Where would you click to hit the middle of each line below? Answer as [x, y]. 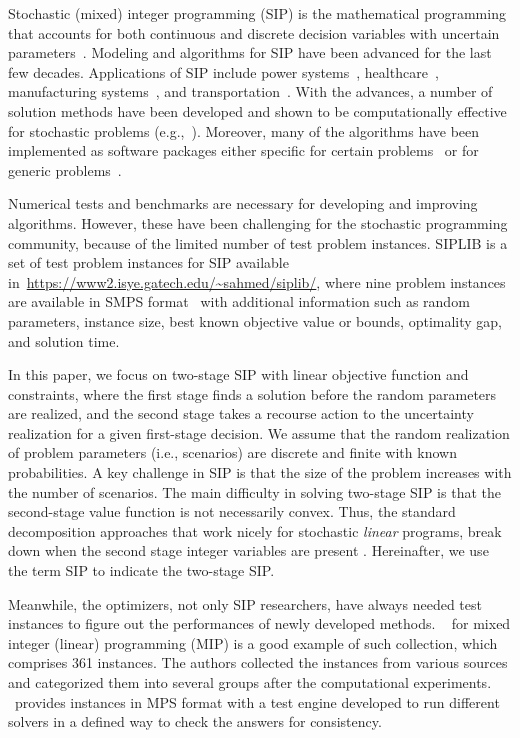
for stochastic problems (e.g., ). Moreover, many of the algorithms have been [244, 130]
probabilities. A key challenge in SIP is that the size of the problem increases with [260, 472]
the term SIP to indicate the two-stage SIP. [141, 570]
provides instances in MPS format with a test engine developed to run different [257, 701]
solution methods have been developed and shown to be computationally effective [257, 110]
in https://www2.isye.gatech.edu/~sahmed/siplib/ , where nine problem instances [257, 281]
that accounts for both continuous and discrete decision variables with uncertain [254, 32]
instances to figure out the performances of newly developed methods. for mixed [259, 623]
